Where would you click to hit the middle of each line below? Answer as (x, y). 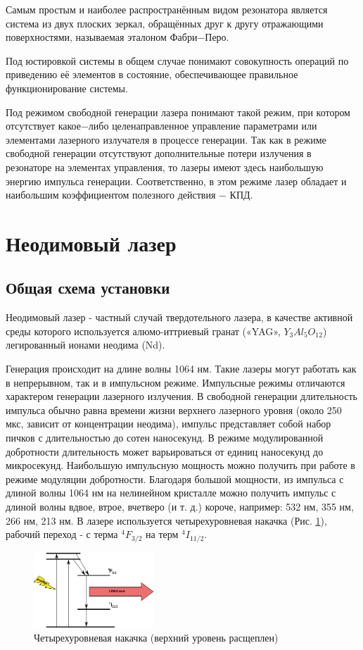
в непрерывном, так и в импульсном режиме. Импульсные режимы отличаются (176, 382)
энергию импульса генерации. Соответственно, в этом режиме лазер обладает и (176, 181)
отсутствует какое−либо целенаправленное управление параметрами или (161, 126)
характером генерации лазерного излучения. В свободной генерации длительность (181, 396)
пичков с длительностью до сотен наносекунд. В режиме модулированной (165, 438)
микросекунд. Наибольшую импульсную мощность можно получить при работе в (180, 465)
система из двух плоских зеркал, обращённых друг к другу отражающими (165, 23)
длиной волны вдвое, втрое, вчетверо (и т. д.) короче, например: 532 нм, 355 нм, (180, 507)
